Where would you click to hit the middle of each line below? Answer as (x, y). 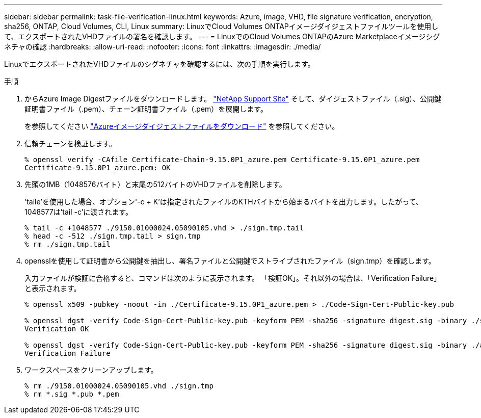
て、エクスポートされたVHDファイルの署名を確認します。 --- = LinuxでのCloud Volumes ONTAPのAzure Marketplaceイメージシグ (222, 36)
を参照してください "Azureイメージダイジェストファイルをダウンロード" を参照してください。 (182, 126)
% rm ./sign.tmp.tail (68, 244)
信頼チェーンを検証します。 (70, 143)
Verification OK (57, 329)
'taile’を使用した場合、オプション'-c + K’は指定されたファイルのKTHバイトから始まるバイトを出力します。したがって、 (224, 202)
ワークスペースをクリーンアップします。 (91, 370)
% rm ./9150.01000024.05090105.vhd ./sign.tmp (119, 386)
